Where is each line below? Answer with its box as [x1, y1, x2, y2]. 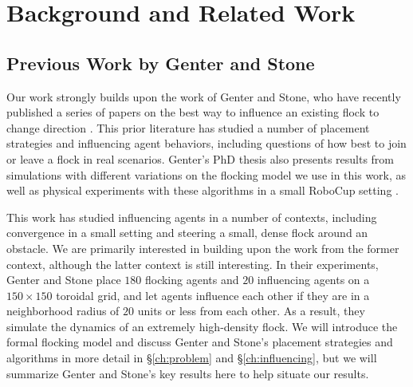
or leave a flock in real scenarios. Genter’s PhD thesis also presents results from [6, 150, 395, 167]
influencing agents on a [257, 271, 370, 288]
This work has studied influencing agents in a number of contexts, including [6, 208, 377, 225]
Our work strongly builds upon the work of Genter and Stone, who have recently [6, 88, 401, 105]
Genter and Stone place [6, 271, 121, 288]
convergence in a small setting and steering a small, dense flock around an [6, 224, 368, 241]
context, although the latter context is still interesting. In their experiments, [6, 255, 379, 272]
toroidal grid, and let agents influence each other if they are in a [56, 286, 370, 303]
